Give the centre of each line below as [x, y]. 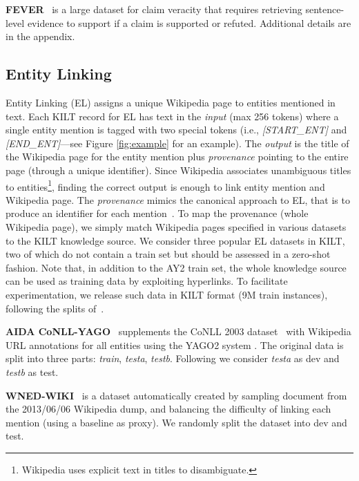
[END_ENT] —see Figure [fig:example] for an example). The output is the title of [177, 143]
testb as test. [32, 371]
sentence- [325, 9]
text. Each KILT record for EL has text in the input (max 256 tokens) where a [172, 116]
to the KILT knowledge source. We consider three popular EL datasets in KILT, [175, 240]
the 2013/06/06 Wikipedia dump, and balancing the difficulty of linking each [168, 409]
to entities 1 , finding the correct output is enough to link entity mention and [165, 185]
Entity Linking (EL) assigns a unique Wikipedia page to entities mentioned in [171, 102]
